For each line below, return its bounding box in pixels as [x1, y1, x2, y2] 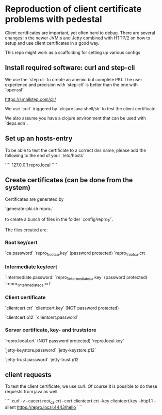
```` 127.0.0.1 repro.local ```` [5, 162, 57, 168]
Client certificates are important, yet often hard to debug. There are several [5, 30, 155, 35]
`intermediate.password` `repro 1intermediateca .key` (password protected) [5, 275, 147, 281]
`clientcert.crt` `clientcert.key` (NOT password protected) [5, 305, 119, 311]
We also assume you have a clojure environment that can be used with [5, 115, 146, 121]
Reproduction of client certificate [5, 3, 142, 15]
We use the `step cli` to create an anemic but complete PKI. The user [5, 76, 142, 82]
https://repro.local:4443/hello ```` [16, 404, 83, 410]
